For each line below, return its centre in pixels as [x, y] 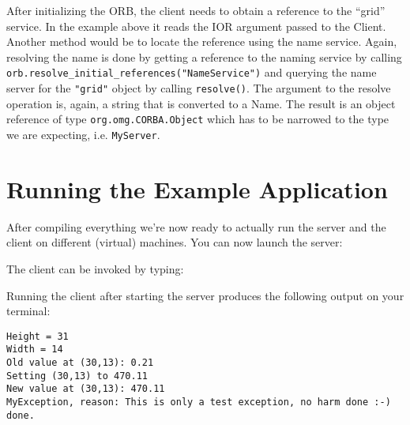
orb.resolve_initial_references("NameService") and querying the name [192, 72]
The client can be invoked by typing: [95, 268]
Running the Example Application [197, 188]
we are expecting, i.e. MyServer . [83, 134]
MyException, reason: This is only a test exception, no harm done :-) [199, 402]
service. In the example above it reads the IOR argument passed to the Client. [196, 26]
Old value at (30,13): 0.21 [80, 363]
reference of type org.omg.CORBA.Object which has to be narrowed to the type [198, 119]
